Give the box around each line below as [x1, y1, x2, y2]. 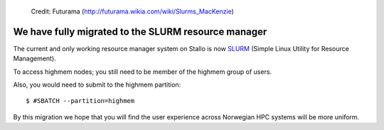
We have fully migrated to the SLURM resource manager [13, 26, 267, 38]
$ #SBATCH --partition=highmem [26, 97, 135, 105]
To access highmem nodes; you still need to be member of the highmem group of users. [13, 67, 272, 76]
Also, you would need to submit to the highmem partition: [13, 80, 181, 89]
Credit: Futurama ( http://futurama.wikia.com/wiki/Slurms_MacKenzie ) [31, 7, 235, 16]
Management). [13, 54, 56, 63]
